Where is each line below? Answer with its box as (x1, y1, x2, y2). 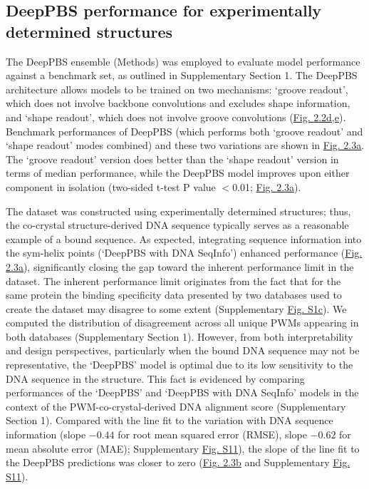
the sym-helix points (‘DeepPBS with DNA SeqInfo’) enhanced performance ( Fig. (6, 245, 363, 260)
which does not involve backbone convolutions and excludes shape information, (6, 96, 350, 110)
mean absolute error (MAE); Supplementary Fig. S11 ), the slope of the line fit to (6, 441, 360, 455)
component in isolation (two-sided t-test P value (6, 179, 216, 194)
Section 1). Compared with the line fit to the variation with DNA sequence (6, 413, 333, 428)
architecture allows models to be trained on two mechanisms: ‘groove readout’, (6, 81, 348, 96)
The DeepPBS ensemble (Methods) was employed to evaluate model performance (6, 53, 360, 68)
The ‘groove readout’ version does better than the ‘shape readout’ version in (6, 151, 339, 166)
